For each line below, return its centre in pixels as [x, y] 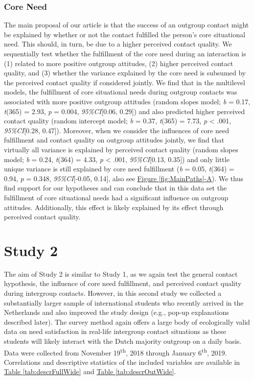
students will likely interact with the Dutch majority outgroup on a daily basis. [123, 341]
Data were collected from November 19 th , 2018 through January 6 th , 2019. [115, 352]
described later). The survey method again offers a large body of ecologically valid [127, 321]
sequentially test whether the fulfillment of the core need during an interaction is [125, 53]
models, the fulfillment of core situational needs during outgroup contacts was [121, 92]
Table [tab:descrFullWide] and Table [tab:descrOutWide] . [90, 371]
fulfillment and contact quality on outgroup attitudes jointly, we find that [114, 140]
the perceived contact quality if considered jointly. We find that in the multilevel [125, 82]
